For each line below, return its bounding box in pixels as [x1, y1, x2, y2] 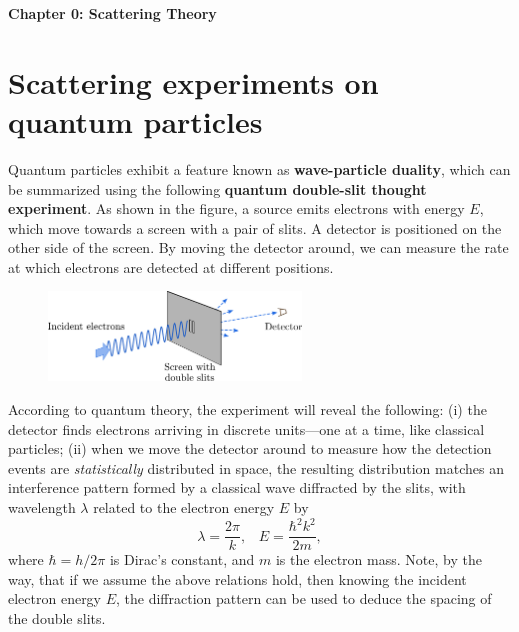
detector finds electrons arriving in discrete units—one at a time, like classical [8, 418, 485, 439]
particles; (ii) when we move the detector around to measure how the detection [8, 438, 492, 459]
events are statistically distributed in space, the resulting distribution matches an [8, 457, 504, 478]
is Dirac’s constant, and [109, 549, 255, 570]
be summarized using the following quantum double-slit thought [8, 178, 427, 199]
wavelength [8, 496, 76, 517]
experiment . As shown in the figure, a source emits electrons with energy [8, 198, 465, 219]
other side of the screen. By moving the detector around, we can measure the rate [8, 237, 509, 258]
